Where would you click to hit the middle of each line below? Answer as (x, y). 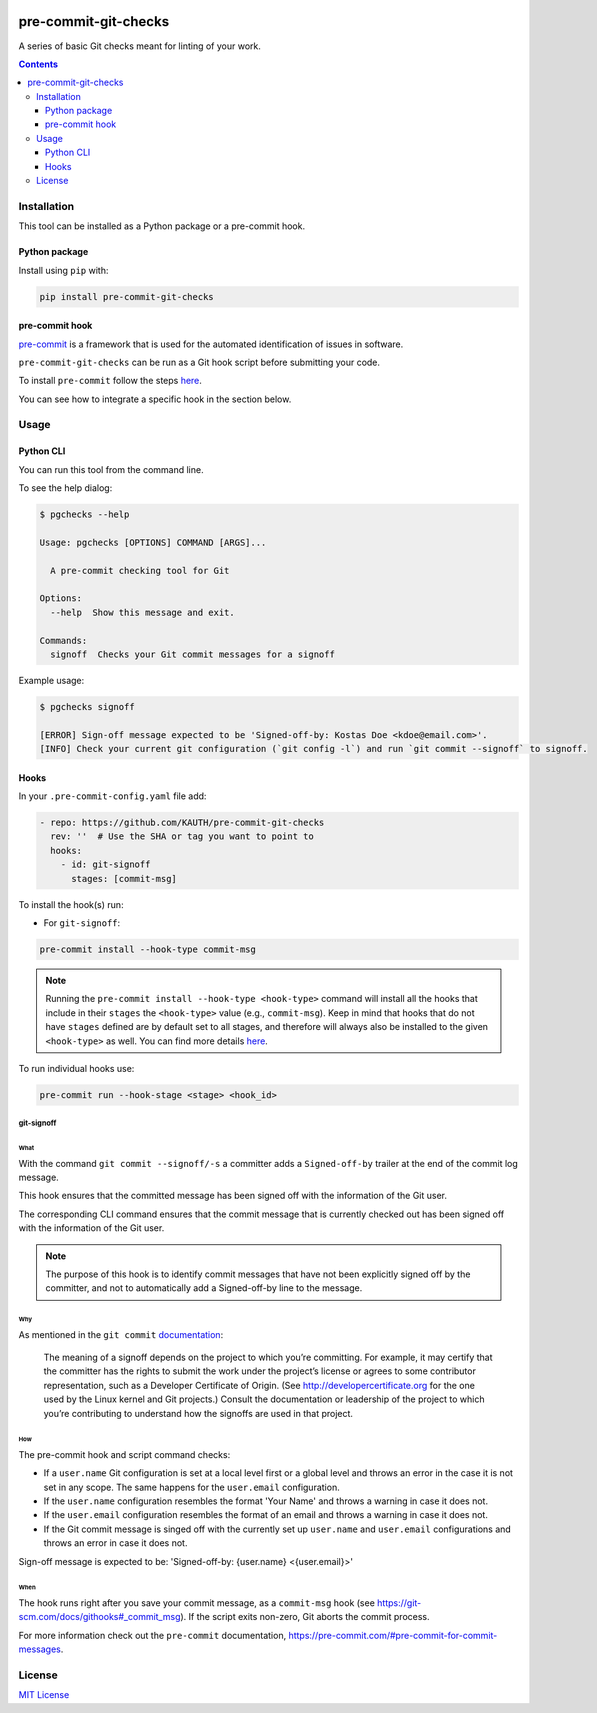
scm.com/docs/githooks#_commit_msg (99, 1617)
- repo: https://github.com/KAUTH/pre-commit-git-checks (182, 823)
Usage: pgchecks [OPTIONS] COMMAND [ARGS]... (153, 542)
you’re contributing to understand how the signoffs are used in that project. (198, 1413)
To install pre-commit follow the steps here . (110, 381)
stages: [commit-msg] (124, 878)
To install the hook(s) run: (71, 904)
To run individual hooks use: (76, 1068)
